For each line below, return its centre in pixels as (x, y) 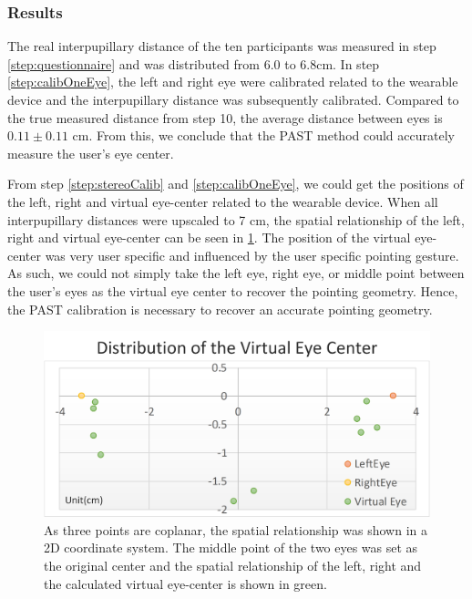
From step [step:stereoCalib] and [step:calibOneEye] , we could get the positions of (236, 184)
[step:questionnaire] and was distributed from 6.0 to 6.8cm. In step (194, 63)
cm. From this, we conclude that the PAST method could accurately (263, 135)
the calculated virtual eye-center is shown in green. (185, 583)
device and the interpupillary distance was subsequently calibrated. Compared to (233, 99)
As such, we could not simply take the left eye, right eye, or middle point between (236, 273)
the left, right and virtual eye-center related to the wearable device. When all (223, 201)
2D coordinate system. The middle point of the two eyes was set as (231, 547)
